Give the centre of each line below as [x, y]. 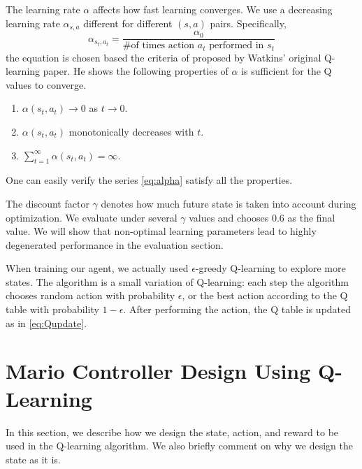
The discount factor [48, 203]
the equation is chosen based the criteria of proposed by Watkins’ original [164, 57]
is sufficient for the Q [287, 71]
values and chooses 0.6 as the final [262, 217]
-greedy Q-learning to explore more [270, 268]
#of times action [159, 46]
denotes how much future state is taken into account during [229, 203]
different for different [128, 23]
